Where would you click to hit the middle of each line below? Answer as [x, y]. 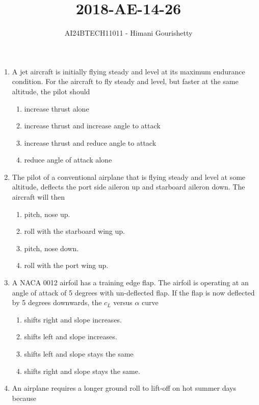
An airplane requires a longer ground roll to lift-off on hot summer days [124, 388]
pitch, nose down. [51, 248]
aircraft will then [38, 197]
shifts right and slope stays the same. [82, 371]
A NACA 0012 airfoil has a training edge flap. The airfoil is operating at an [130, 282]
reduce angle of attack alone [68, 160]
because [24, 398]
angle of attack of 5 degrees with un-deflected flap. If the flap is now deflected [133, 292]
